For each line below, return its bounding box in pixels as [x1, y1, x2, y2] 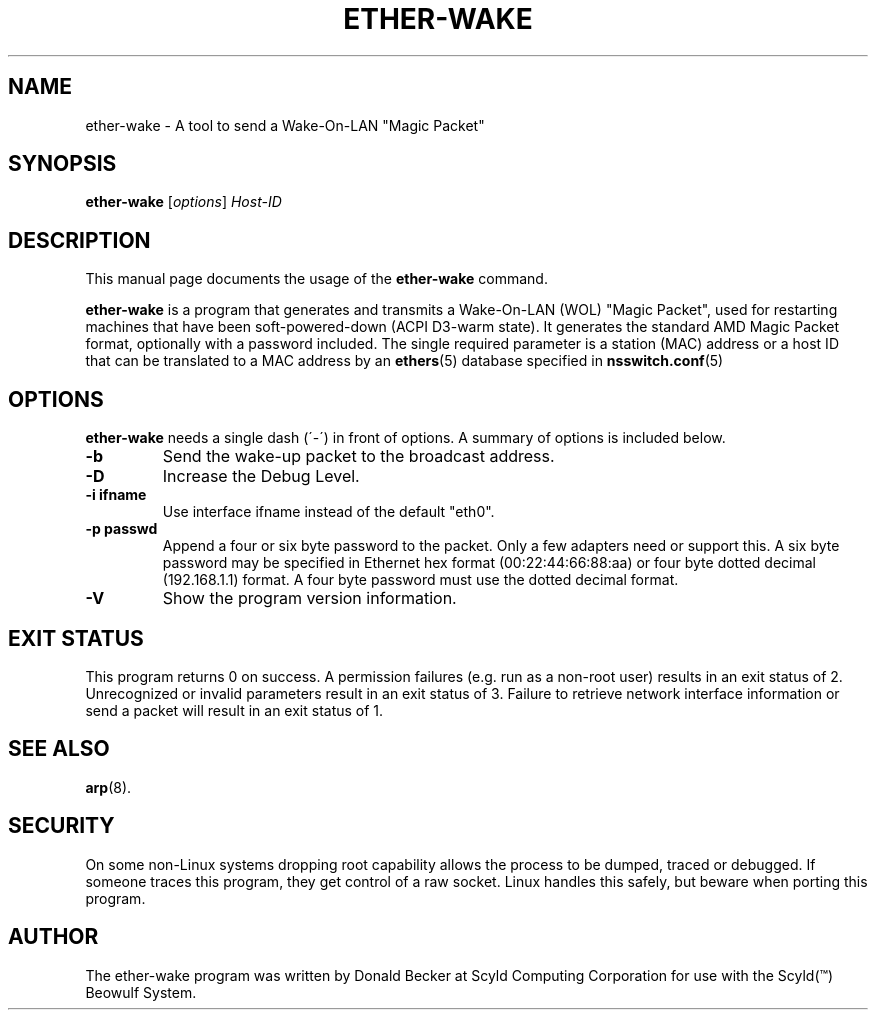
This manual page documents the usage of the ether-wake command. [85, 270, 548, 288]
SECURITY [8, 813, 115, 839]
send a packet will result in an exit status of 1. [85, 701, 384, 719]
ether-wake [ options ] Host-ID [85, 193, 282, 211]
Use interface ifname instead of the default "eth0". [162, 503, 495, 521]
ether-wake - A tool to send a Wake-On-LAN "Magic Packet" [85, 116, 485, 134]
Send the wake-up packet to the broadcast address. [162, 446, 555, 467]
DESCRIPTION [8, 227, 151, 253]
